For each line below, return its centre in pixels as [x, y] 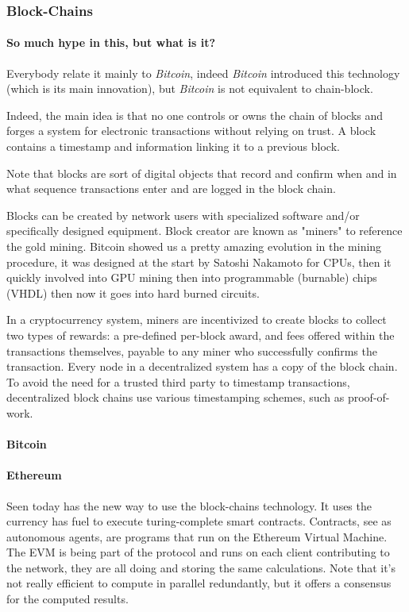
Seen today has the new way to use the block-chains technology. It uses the [189, 505]
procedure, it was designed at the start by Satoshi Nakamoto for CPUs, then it [199, 262]
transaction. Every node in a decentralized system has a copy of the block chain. [202, 366]
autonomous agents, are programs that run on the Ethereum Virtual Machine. [197, 536]
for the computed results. [68, 599]
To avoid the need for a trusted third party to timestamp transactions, [178, 381]
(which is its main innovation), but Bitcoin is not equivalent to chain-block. [190, 89]
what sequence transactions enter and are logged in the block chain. [171, 189]
